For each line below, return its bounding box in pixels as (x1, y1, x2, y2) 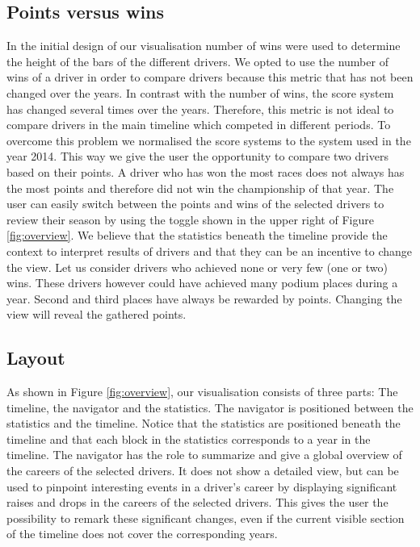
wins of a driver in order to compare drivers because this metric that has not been (6, 69, 414, 86)
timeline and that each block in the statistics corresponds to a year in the (6, 430, 371, 447)
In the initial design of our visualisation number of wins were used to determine (6, 37, 401, 54)
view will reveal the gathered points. (6, 306, 187, 323)
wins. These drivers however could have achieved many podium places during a (6, 274, 398, 291)
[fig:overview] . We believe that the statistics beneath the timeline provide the (6, 227, 388, 244)
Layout (6, 345, 65, 370)
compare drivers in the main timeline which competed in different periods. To (6, 116, 391, 133)
